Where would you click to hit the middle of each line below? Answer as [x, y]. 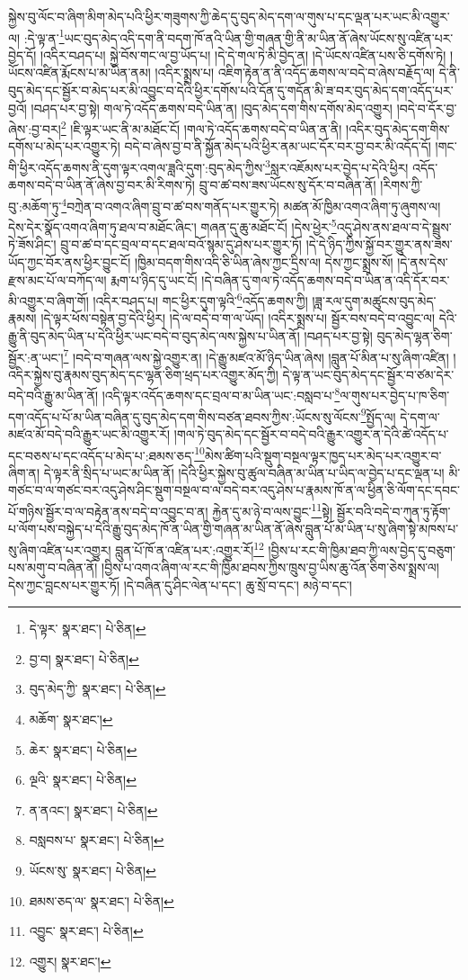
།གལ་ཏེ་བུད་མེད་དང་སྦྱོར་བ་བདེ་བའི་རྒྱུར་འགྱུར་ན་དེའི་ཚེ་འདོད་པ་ [311, 433]
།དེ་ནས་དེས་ [423, 262]
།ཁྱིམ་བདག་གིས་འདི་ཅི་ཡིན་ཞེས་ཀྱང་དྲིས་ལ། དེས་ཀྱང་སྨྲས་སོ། [264, 262]
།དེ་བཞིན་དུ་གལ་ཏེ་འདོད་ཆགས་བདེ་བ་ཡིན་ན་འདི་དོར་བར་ [326, 279]
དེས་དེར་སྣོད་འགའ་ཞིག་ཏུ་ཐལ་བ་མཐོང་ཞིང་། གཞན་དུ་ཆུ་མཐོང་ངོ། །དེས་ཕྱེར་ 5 [172, 225]
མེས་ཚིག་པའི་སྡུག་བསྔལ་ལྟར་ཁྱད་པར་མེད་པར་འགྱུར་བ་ [323, 455]
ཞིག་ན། [24, 472]
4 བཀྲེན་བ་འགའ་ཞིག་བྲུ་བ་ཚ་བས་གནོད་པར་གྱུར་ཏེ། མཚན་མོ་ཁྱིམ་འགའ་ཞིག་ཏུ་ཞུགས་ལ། [251, 204]
